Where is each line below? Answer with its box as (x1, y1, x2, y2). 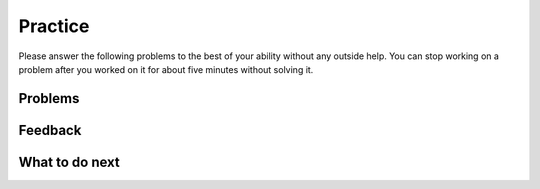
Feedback (18, 121, 82, 139)
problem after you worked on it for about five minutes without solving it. (18, 63, 314, 75)
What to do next (18, 153, 120, 170)
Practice (18, 15, 90, 37)
